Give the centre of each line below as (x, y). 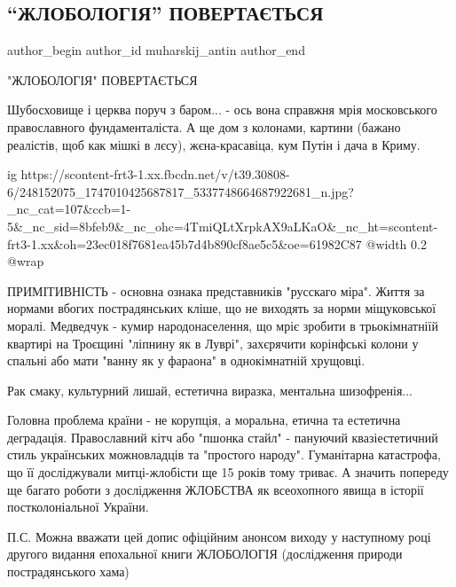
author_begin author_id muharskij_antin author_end (156, 50)
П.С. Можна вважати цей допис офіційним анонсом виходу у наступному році (219, 536)
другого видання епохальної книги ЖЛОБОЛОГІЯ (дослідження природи (205, 554)
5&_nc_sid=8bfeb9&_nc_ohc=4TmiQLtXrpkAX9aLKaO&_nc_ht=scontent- (223, 226)
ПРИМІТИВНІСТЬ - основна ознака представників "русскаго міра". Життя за (216, 290)
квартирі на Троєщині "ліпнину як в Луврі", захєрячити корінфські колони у (213, 343)
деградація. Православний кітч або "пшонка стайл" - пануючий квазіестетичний (223, 437)
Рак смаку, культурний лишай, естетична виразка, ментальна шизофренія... (210, 390)
